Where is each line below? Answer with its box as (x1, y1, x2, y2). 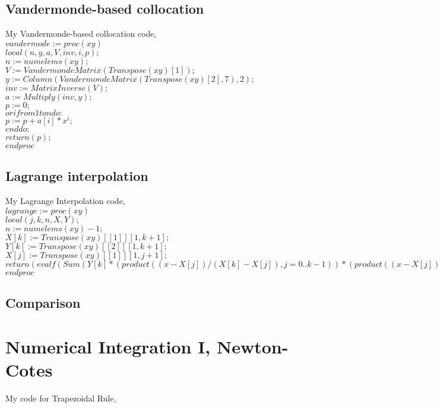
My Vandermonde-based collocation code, (5, 27, 157, 40)
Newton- (217, 334, 289, 358)
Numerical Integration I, (5, 334, 211, 358)
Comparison (5, 294, 81, 312)
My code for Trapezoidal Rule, (5, 391, 116, 404)
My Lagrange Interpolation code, (5, 195, 125, 207)
